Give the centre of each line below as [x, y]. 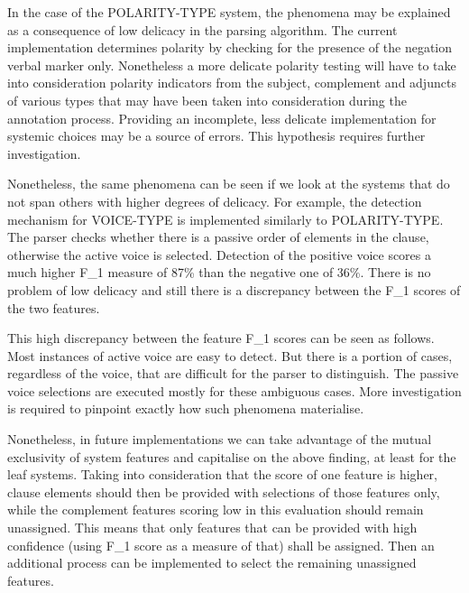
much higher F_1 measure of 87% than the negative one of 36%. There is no [219, 272]
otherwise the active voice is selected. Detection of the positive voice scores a [220, 254]
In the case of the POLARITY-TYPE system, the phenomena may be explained [229, 12]
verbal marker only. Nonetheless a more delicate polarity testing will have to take [232, 65]
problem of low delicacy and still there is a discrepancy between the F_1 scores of [234, 289]
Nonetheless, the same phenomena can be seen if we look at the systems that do [229, 184]
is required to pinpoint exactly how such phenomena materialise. [186, 408]
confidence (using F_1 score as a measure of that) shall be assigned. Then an [221, 545]
